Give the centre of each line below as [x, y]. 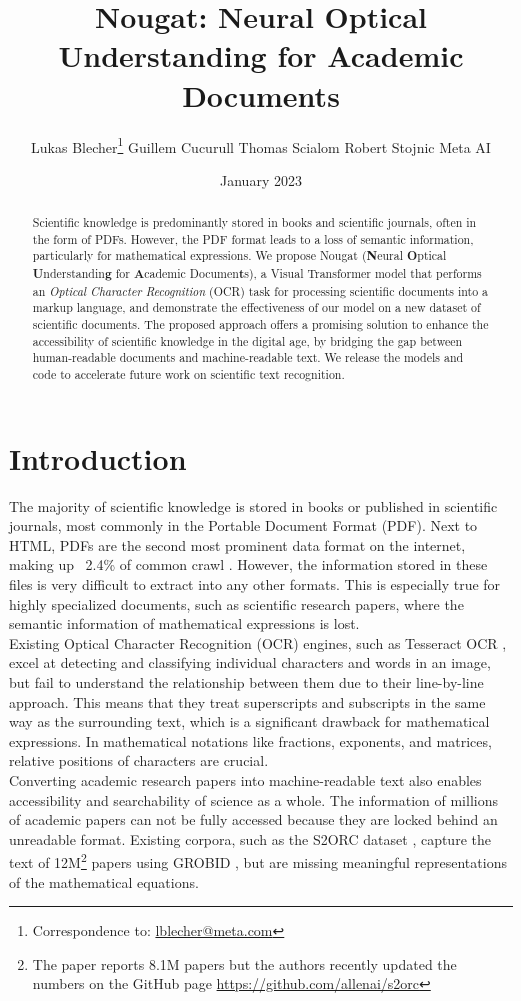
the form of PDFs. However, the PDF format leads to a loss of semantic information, [253, 238]
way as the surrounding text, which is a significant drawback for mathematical [249, 721]
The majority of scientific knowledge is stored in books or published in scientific [253, 505]
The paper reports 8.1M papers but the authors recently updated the [244, 963]
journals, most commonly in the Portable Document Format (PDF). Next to [243, 525]
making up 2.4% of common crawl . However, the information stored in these [248, 564]
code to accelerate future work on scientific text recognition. [188, 374]
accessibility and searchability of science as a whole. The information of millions [253, 799]
